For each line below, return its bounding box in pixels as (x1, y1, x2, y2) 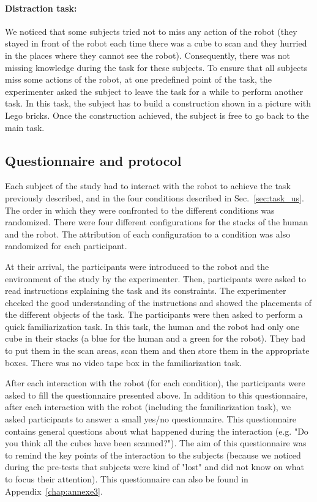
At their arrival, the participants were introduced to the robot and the (5, 260, 269, 272)
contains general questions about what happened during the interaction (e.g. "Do (5, 424, 308, 437)
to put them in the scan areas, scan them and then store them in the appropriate (5, 344, 310, 357)
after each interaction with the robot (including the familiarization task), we (5, 400, 291, 413)
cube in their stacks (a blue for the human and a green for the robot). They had (5, 332, 306, 345)
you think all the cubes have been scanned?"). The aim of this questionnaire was (5, 436, 307, 449)
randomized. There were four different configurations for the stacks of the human (5, 215, 308, 228)
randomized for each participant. (5, 239, 127, 252)
